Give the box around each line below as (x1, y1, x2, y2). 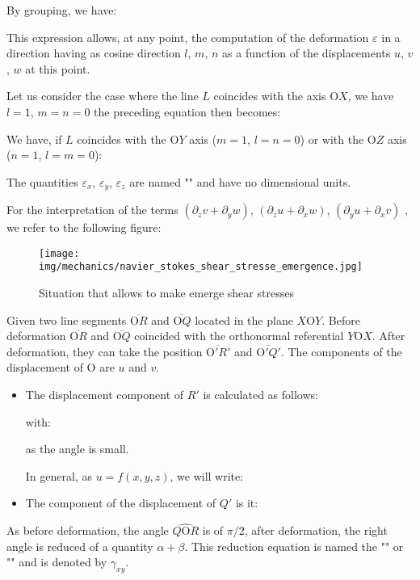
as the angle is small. (25, 440, 129, 457)
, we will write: (170, 467, 244, 484)
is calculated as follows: (203, 386, 318, 403)
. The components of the (280, 343, 402, 359)
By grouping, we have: (6, 2, 117, 18)
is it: (235, 494, 258, 511)
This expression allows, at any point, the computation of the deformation (6, 28, 369, 45)
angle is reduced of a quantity (6, 537, 153, 554)
